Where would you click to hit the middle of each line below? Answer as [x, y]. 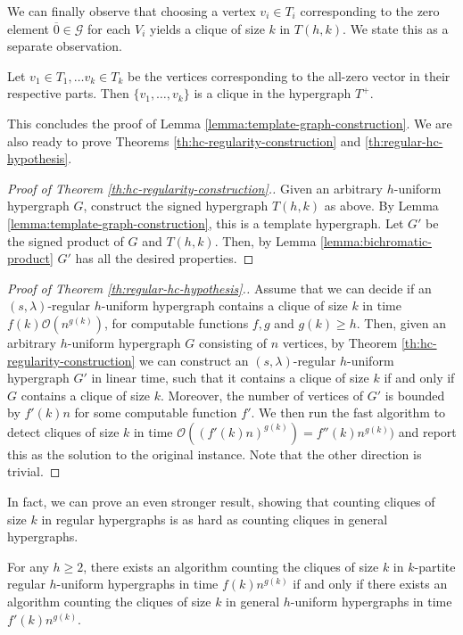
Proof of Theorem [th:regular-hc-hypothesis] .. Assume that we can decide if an [219, 288]
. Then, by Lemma [265, 240]
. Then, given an [401, 322]
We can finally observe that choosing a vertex [132, 11]
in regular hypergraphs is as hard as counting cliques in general [215, 519]
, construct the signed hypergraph [176, 206]
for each [109, 28]
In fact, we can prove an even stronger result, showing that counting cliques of [221, 502]
